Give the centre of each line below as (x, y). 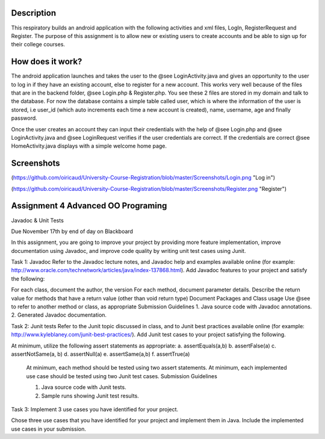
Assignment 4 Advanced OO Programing (89, 206)
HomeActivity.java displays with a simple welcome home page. (89, 146)
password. (24, 118)
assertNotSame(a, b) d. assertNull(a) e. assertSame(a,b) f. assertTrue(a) (101, 354)
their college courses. (38, 45)
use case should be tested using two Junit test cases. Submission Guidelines (122, 376)
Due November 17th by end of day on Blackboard (72, 231)
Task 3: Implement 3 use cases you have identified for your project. (95, 409)
